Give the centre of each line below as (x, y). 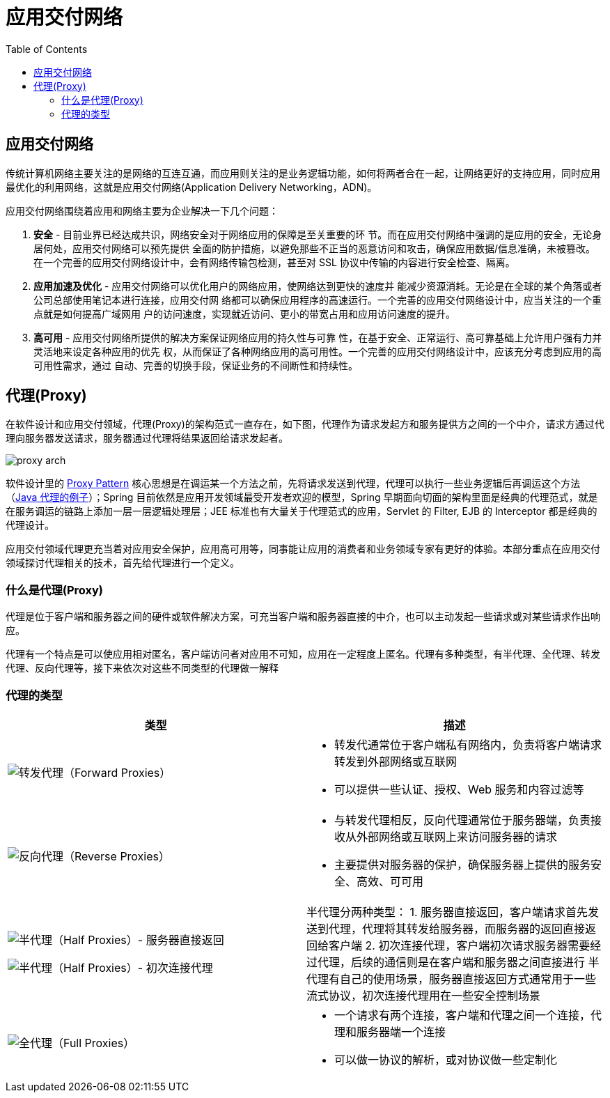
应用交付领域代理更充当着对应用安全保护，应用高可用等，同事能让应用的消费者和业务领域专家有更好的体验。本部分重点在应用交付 (303, 549)
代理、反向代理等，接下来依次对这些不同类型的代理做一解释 (142, 668)
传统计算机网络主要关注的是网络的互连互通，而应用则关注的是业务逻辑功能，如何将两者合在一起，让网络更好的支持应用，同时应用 (303, 173)
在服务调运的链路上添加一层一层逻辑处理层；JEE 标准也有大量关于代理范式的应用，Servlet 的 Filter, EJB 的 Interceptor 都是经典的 (302, 511)
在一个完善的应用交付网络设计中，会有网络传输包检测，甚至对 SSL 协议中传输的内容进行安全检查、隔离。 (274, 262)
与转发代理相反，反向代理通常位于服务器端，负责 (463, 820)
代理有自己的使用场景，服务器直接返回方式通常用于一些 (452, 979)
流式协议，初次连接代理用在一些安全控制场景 (424, 995)
